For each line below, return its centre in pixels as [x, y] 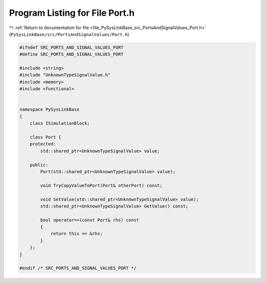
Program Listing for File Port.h [72, 13]
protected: [43, 144]
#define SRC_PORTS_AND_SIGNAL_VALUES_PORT [71, 54]
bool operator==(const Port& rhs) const [90, 220]
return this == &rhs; [77, 234]
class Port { [46, 137]
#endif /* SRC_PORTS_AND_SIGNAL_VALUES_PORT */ [78, 268]
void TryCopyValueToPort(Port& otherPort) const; [101, 185]
